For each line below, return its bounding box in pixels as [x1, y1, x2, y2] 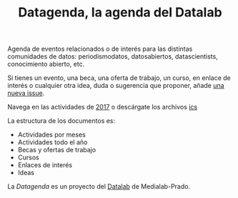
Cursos [17, 153, 39, 162]
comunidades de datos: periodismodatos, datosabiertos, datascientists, [7, 52, 218, 61]
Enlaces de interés [17, 161, 73, 169]
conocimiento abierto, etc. [7, 60, 85, 69]
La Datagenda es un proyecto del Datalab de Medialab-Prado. [7, 182, 191, 191]
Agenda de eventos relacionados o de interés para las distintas [7, 44, 193, 54]
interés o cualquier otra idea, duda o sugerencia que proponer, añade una [7, 81, 224, 90]
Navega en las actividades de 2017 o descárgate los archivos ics [7, 103, 198, 112]
